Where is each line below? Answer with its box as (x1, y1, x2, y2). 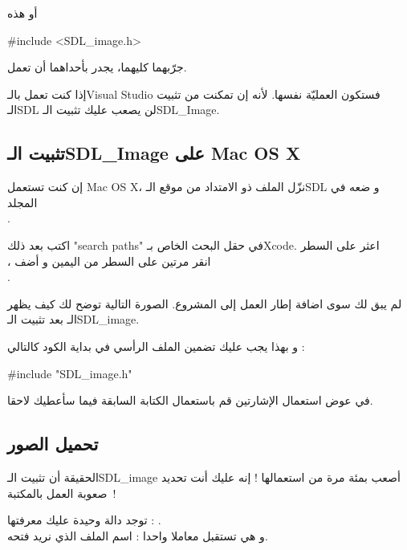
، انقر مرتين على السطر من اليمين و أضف (7, 252, 211, 269)
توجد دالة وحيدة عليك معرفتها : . (7, 511, 161, 528)
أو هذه (7, 5, 38, 21)
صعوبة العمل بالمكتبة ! (7, 484, 116, 501)
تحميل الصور (7, 431, 99, 456)
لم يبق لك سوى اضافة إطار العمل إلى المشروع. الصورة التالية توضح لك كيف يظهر (7, 295, 402, 312)
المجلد (7, 194, 38, 210)
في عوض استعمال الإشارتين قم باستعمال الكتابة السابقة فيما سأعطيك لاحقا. (7, 392, 373, 409)
